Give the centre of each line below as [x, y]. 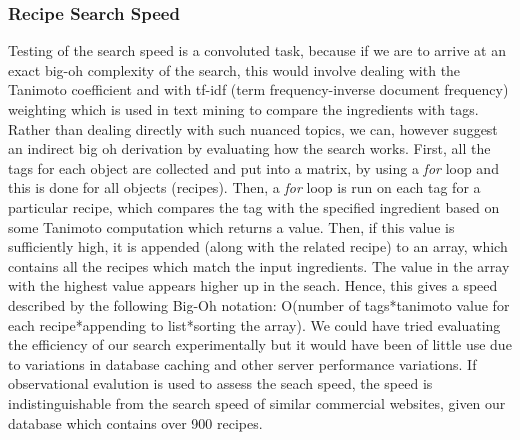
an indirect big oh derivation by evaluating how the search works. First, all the [249, 148]
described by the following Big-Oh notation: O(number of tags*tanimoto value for [259, 304]
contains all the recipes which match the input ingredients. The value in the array [259, 265]
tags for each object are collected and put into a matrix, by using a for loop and [253, 167]
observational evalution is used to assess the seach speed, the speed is [220, 383]
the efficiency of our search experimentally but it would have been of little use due [260, 344]
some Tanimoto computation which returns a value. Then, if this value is [231, 226]
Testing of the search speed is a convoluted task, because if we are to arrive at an [257, 50]
